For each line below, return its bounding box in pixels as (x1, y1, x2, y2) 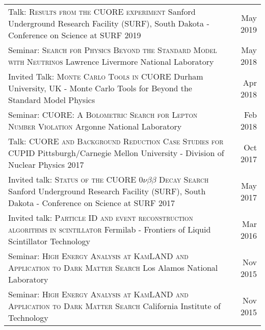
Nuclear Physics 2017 (8, 159, 84, 170)
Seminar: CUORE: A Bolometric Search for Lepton (8, 109, 198, 120)
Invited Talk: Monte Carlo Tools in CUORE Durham (8, 70, 203, 82)
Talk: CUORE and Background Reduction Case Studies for (8, 135, 224, 147)
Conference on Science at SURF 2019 (8, 29, 141, 41)
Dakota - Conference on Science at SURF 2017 (8, 197, 175, 209)
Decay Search (158, 173, 209, 185)
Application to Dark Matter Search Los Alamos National (8, 262, 218, 273)
